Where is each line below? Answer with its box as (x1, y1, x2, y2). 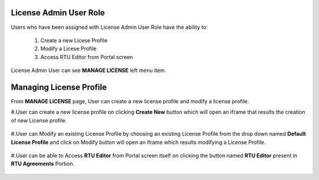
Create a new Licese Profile (40, 37, 108, 44)
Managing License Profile (11, 82, 107, 92)
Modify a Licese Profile (40, 45, 97, 53)
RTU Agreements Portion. (11, 160, 75, 168)
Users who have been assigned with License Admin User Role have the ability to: (11, 24, 208, 31)
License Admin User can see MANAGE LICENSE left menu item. (11, 67, 167, 74)
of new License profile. (11, 117, 67, 124)
